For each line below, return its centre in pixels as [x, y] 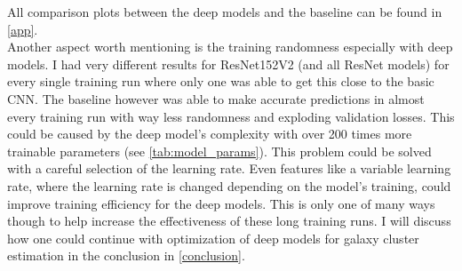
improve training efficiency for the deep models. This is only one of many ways [221, 203]
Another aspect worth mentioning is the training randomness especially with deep [230, 47]
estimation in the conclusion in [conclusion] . [126, 255]
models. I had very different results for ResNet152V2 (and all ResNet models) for [228, 64]
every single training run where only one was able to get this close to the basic [221, 81]
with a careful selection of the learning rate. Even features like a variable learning [229, 168]
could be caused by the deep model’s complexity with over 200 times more [210, 134]
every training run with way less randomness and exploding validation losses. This [231, 116]
